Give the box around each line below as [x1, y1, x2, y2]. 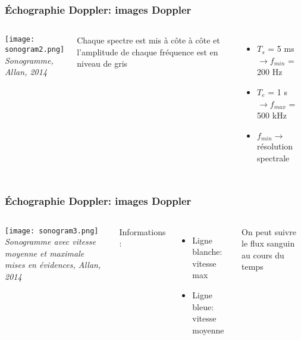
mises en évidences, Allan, [5, 258, 101, 271]
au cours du [242, 248, 284, 261]
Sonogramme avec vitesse [5, 235, 96, 248]
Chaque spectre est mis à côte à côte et [77, 34, 220, 46]
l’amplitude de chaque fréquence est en [77, 45, 218, 58]
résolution [257, 140, 293, 152]
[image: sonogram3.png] [5, 226, 99, 235]
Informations [119, 225, 166, 238]
